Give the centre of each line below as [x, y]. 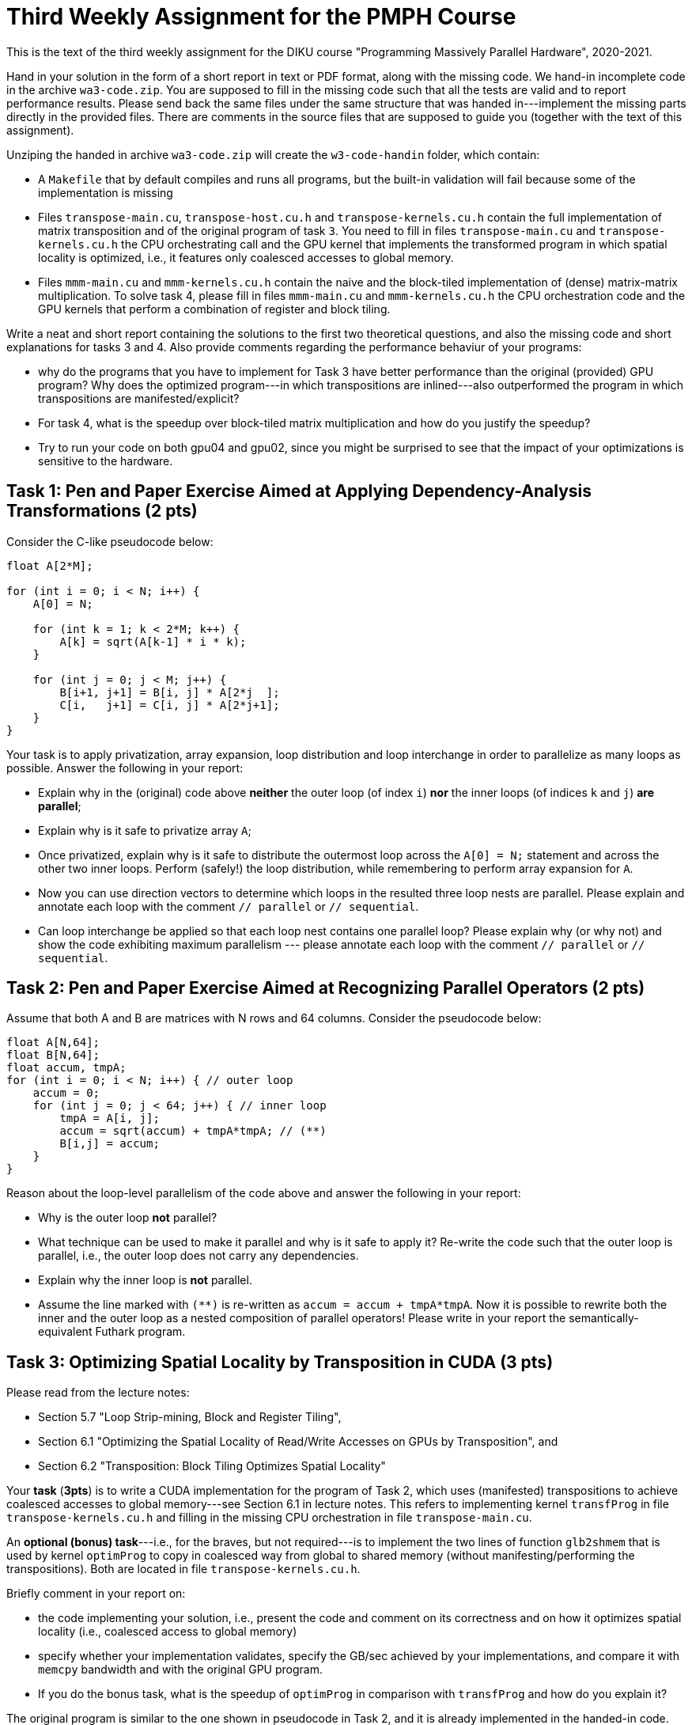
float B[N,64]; [53, 1055]
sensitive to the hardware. [106, 461]
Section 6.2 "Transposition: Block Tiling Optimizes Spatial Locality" [212, 1466]
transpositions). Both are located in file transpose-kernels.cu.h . [183, 1569]
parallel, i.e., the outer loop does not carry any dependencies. [199, 1256]
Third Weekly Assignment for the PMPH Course [261, 17]
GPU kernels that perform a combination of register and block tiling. [214, 309]
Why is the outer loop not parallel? [128, 1218]
